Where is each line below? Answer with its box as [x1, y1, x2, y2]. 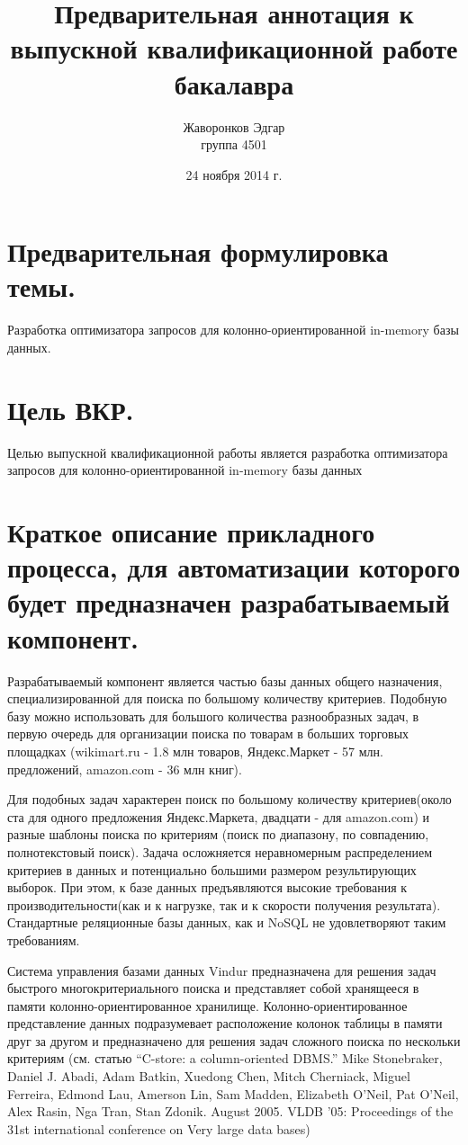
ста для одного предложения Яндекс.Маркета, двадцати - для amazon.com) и [7, 807, 430, 826]
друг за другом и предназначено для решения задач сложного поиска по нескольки [7, 1031, 461, 1050]
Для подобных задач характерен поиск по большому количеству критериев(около [7, 790, 452, 809]
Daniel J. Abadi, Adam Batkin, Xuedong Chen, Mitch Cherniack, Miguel [7, 1067, 410, 1086]
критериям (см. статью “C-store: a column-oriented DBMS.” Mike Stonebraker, [7, 1049, 443, 1068]
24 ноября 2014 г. [185, 165, 283, 183]
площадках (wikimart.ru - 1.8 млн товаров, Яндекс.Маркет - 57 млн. [7, 741, 383, 760]
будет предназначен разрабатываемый [7, 584, 450, 621]
